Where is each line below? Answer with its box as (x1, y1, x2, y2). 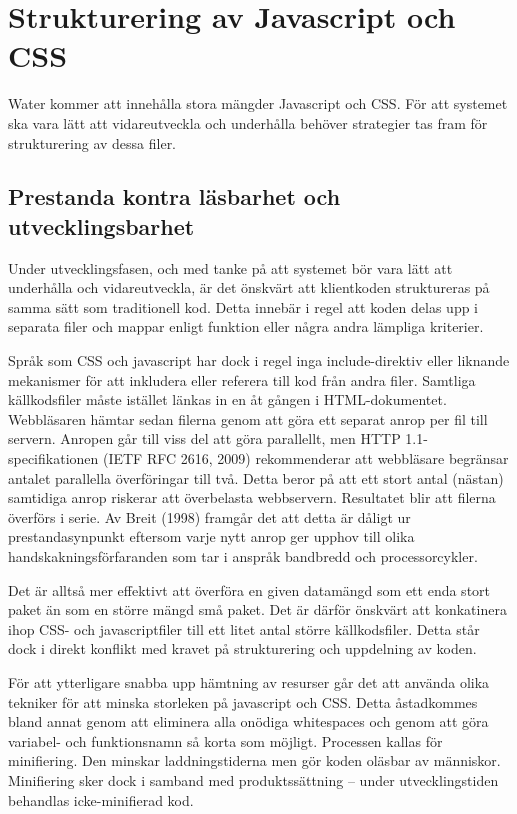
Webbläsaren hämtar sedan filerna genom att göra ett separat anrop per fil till (8, 408, 488, 429)
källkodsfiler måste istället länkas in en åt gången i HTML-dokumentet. (8, 389, 447, 410)
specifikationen (8, 448, 99, 469)
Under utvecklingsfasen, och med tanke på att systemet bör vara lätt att (8, 257, 453, 278)
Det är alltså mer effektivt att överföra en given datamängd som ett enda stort (8, 579, 491, 600)
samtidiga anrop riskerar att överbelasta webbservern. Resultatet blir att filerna (8, 487, 496, 508)
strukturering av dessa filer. (8, 132, 177, 153)
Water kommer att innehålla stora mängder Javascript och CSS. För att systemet (8, 93, 508, 114)
